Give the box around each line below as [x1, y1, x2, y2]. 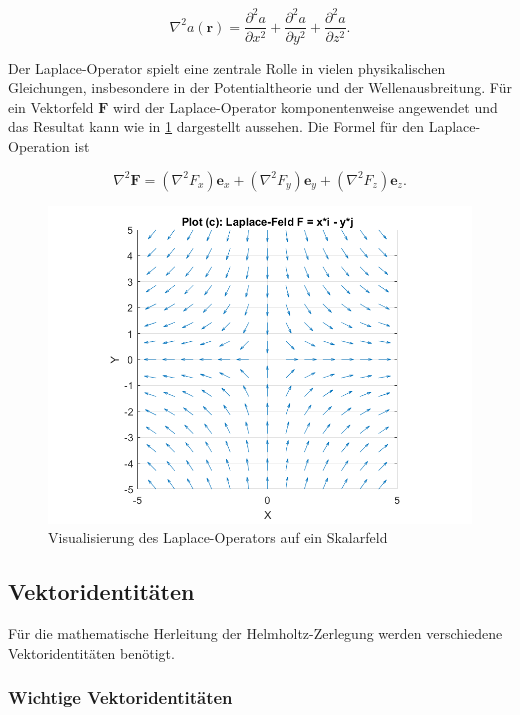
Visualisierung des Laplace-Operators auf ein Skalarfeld [48, 527, 388, 548]
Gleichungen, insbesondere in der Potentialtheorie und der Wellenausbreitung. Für [8, 77, 512, 98]
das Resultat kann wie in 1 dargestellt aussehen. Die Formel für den [8, 116, 425, 137]
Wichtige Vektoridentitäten [8, 685, 233, 710]
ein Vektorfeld [8, 96, 94, 117]
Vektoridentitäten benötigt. [8, 642, 175, 663]
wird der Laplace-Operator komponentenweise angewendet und [113, 96, 498, 117]
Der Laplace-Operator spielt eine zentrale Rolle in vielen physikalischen [8, 57, 446, 78]
